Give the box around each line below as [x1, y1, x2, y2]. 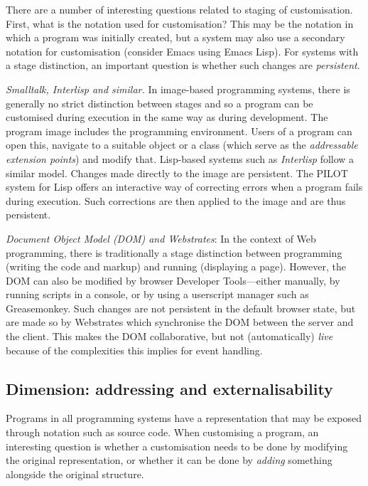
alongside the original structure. [6, 466, 144, 481]
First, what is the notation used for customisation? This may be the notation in [6, 16, 354, 31]
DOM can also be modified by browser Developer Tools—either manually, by [6, 273, 340, 287]
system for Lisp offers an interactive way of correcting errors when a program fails [6, 179, 363, 194]
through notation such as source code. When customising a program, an [6, 425, 319, 440]
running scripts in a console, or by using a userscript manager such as [6, 287, 309, 302]
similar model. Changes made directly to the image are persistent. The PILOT [6, 165, 348, 180]
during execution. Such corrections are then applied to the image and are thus [6, 193, 346, 208]
